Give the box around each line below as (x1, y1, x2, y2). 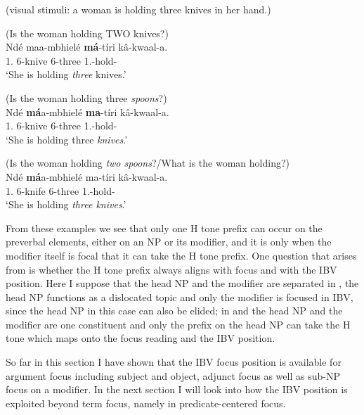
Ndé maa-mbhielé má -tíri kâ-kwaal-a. (6, 39, 168, 54)
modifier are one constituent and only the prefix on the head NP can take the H (6, 317, 351, 331)
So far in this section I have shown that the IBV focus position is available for (6, 355, 342, 369)
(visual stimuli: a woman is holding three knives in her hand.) (6, 2, 271, 16)
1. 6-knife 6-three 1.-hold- (6, 183, 115, 198)
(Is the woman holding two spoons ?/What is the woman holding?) (6, 155, 290, 170)
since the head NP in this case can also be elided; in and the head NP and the (6, 303, 343, 318)
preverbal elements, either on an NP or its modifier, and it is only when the (6, 234, 332, 249)
